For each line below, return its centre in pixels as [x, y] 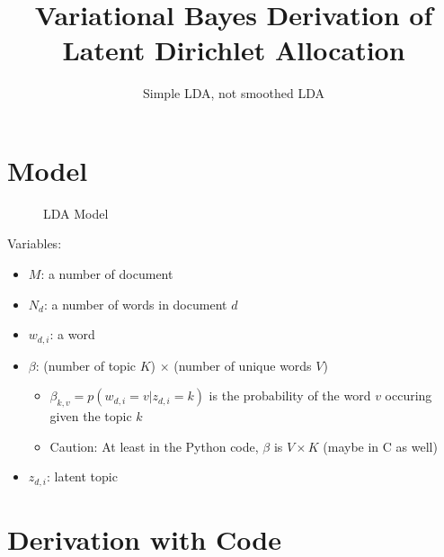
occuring [408, 395]
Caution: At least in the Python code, [154, 446]
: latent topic [82, 476]
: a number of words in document [135, 304]
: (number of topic [86, 365]
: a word [72, 334]
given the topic [91, 416]
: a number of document [107, 274]
